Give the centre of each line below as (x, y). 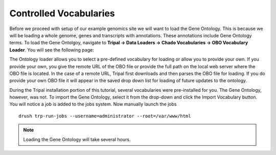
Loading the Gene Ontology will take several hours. (77, 139)
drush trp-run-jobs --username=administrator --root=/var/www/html (105, 116)
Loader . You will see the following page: (52, 50)
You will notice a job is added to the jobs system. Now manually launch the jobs (93, 104)
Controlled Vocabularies (62, 13)
